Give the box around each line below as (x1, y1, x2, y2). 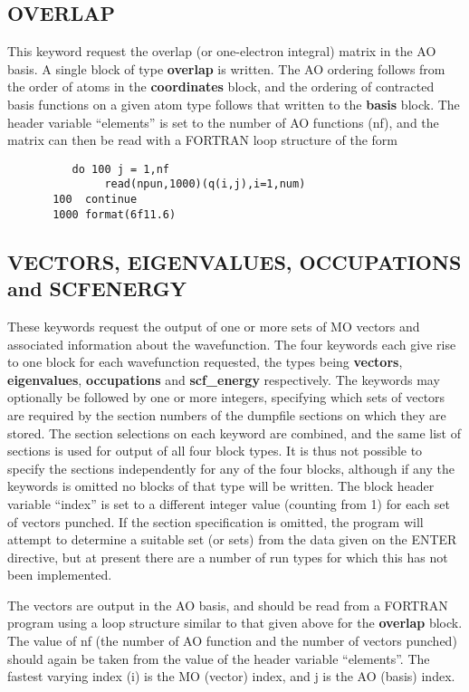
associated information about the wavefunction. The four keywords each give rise (7, 334, 456, 353)
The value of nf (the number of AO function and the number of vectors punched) (7, 631, 457, 650)
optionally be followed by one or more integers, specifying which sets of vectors (7, 388, 445, 407)
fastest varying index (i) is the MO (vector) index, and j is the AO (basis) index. (7, 667, 455, 686)
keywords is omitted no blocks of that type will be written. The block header (7, 476, 435, 495)
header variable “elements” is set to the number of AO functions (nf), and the (7, 112, 439, 131)
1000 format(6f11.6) (53, 207, 177, 221)
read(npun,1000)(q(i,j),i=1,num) (104, 178, 306, 191)
